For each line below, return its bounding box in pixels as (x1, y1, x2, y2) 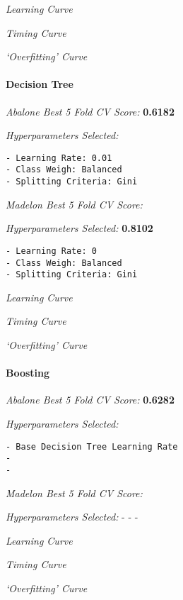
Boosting (6, 365, 50, 380)
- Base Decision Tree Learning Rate (6, 441, 178, 452)
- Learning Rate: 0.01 (6, 152, 112, 163)
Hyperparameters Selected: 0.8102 (6, 221, 153, 235)
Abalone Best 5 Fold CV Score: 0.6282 (6, 392, 175, 407)
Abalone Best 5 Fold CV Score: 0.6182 (6, 104, 175, 118)
